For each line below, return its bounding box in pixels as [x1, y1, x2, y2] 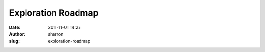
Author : [9, 31, 26, 37]
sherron [48, 31, 64, 37]
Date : [9, 25, 21, 30]
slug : [9, 38, 20, 44]
